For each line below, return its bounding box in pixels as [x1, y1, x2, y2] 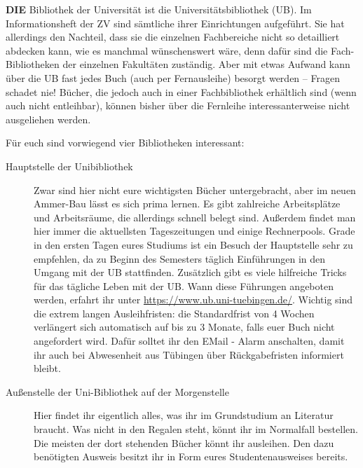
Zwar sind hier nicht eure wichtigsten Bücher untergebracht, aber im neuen [34, 182, 356, 197]
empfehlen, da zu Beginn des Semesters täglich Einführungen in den [34, 251, 326, 266]
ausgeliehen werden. [6, 111, 91, 126]
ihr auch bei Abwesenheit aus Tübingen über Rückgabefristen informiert [34, 347, 344, 362]
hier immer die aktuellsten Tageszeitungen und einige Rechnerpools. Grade [34, 223, 355, 238]
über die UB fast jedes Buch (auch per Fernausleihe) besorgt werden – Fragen [6, 70, 340, 85]
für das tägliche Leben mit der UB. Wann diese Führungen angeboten [34, 278, 334, 293]
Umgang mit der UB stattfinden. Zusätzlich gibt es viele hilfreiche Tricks [34, 265, 347, 280]
